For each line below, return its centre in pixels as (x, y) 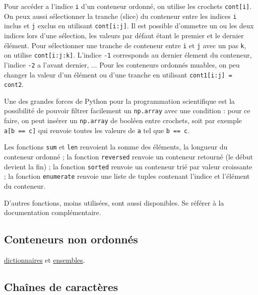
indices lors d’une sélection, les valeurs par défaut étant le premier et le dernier (124, 35)
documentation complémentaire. (53, 212)
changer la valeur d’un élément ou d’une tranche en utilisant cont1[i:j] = (118, 74)
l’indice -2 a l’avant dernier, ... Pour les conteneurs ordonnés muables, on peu (122, 64)
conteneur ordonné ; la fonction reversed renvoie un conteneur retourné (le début (129, 157)
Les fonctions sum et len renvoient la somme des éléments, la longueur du (116, 147)
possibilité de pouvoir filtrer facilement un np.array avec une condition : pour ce (127, 111)
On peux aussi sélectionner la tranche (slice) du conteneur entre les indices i (120, 16)
